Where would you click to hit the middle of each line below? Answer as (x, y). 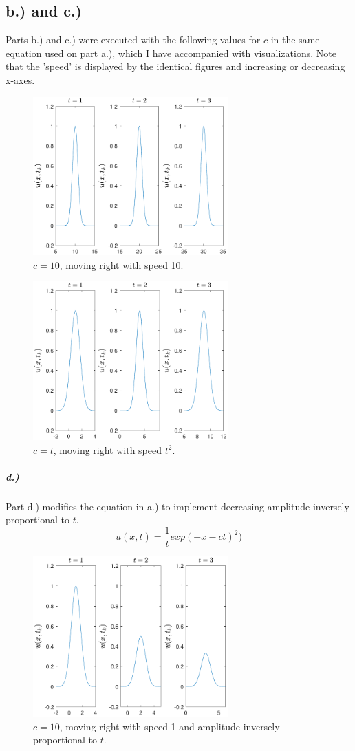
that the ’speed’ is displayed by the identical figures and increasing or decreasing (175, 66)
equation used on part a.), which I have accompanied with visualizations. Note (171, 53)
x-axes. (20, 79)
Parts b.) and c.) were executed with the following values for (133, 40)
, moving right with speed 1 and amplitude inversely (170, 726)
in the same (295, 40)
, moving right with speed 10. (121, 264)
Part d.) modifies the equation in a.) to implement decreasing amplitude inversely (177, 506)
